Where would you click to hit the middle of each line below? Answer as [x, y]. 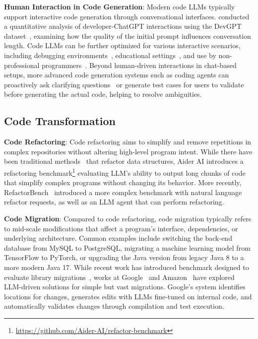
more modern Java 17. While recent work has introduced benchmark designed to [127, 267]
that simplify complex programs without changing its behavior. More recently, [123, 182]
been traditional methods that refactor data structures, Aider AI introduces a [124, 161]
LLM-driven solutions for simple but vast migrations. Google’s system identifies [125, 287]
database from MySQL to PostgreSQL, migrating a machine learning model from [127, 247]
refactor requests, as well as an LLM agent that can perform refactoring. [114, 202]
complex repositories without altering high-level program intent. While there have [128, 151]
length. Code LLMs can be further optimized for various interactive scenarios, [122, 45]
